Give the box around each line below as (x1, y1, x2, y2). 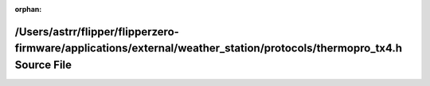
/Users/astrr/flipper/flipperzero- (14, 24, 179, 39)
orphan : (14, 5, 42, 13)
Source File (14, 58, 72, 71)
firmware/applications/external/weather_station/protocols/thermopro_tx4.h (14, 42, 402, 55)
